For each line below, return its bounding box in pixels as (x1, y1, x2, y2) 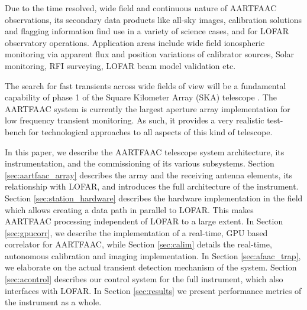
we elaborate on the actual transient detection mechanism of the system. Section (5, 261, 297, 273)
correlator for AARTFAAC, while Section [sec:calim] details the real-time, (5, 238, 272, 250)
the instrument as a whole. (5, 296, 102, 308)
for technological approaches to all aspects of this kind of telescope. (28, 125, 273, 138)
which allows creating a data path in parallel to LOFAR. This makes (5, 203, 254, 216)
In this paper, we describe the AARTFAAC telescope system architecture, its (5, 145, 285, 158)
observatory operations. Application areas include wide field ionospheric (5, 36, 265, 48)
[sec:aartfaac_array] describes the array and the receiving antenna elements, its (5, 168, 292, 181)
